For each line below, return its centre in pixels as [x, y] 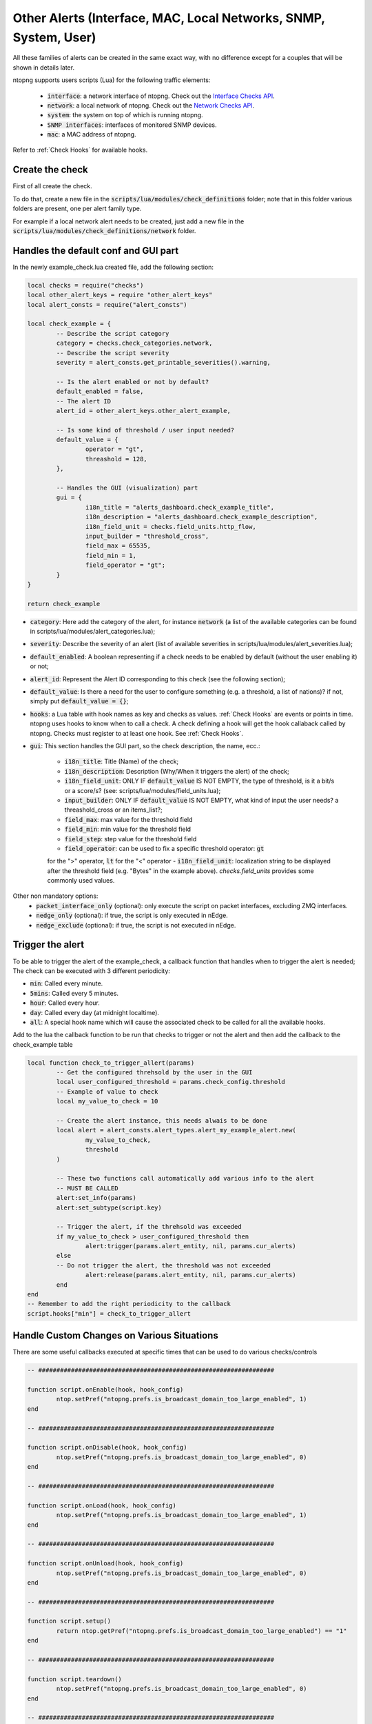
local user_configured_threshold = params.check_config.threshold [171, 1082]
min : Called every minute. [66, 983]
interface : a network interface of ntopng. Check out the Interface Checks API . [161, 96]
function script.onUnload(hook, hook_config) [105, 1563]
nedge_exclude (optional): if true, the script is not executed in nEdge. [136, 925]
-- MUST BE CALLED [87, 1188]
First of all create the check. [52, 186]
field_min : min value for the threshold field [128, 829]
